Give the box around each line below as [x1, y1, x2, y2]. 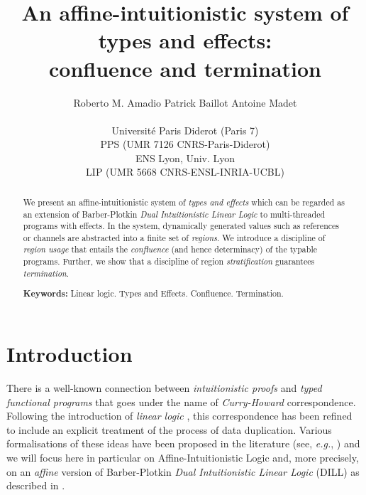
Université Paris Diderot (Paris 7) [111, 122, 259, 137]
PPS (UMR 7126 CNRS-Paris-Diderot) [100, 137, 270, 151]
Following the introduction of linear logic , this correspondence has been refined [6, 408, 353, 423]
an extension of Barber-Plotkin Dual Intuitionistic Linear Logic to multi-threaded [23, 208, 326, 220]
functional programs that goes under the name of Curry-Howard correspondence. [6, 394, 356, 409]
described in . [6, 478, 65, 493]
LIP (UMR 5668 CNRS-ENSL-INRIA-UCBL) [86, 164, 284, 179]
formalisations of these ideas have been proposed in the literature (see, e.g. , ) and [6, 436, 360, 451]
